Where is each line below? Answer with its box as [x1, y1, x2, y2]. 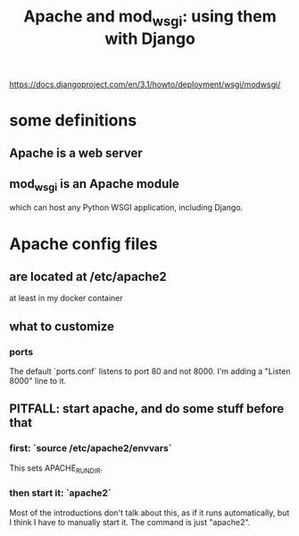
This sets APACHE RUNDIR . [9, 463, 104, 475]
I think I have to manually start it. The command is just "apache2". [9, 516, 251, 527]
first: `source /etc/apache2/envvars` [9, 442, 172, 455]
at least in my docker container [9, 293, 123, 303]
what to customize [9, 319, 114, 334]
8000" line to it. [9, 376, 67, 387]
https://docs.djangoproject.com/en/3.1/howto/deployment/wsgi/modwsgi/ [9, 79, 281, 89]
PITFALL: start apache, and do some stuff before [9, 401, 285, 417]
